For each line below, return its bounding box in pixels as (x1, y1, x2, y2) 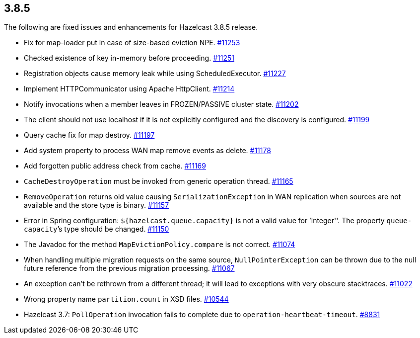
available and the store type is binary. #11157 (24, 201, 169, 210)
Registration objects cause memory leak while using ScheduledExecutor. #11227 (24, 69, 286, 78)
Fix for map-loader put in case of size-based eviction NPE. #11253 (24, 38, 240, 47)
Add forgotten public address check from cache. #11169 (24, 162, 206, 170)
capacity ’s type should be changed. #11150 (24, 225, 169, 234)
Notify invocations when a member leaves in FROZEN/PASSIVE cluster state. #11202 (24, 100, 299, 109)
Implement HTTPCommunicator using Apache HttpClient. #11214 (24, 84, 235, 93)
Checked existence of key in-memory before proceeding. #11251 (24, 54, 234, 63)
